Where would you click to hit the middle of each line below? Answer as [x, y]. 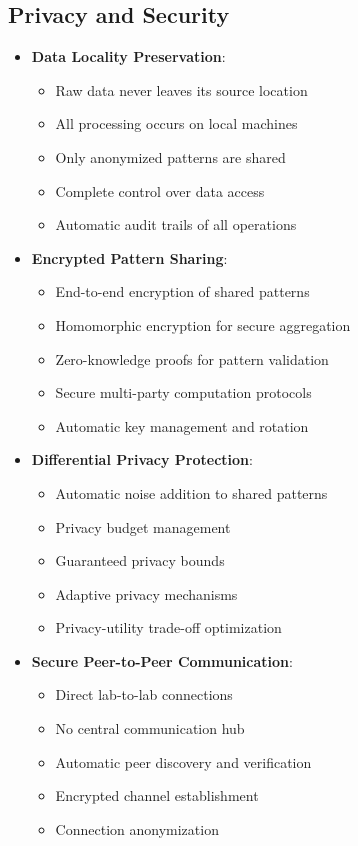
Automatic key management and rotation [182, 425]
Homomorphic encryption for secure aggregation [203, 324]
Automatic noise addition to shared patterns [191, 492]
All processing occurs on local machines [176, 123]
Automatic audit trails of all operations [176, 224]
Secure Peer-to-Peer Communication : [162, 660]
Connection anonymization [137, 828]
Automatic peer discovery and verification [183, 761]
